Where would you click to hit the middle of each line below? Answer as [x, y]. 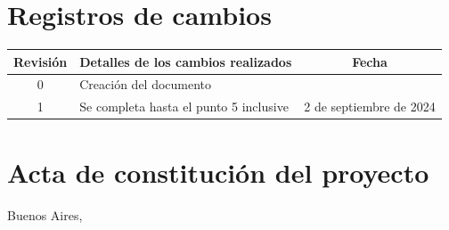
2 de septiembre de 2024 [370, 107]
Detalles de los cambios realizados [186, 61]
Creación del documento [146, 84]
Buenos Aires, [45, 214]
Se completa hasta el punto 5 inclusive [184, 107]
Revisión [41, 61]
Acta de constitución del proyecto [218, 172]
